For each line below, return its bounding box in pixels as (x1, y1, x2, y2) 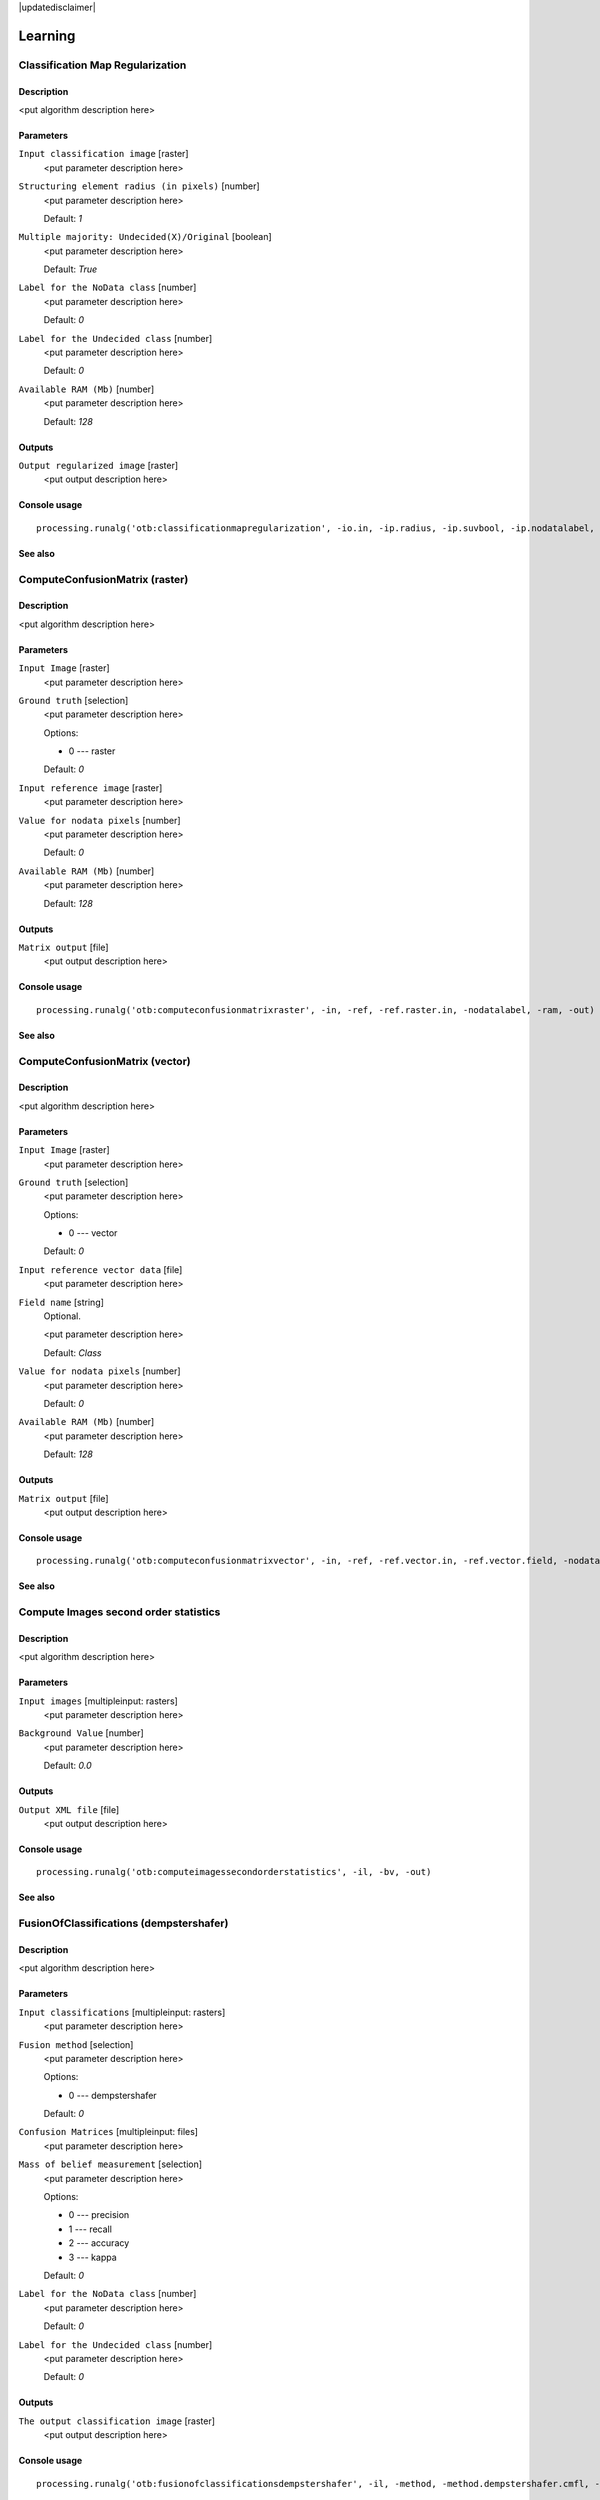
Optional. (43, 1310, 82, 1322)
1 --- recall (68, 2223, 112, 2235)
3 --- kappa (68, 2251, 117, 2263)
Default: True (43, 263, 98, 275)
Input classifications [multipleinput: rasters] (18, 2006, 226, 2018)
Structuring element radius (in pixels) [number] (18, 180, 260, 192)
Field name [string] (18, 1296, 105, 1308)
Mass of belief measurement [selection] (18, 2158, 203, 2170)
